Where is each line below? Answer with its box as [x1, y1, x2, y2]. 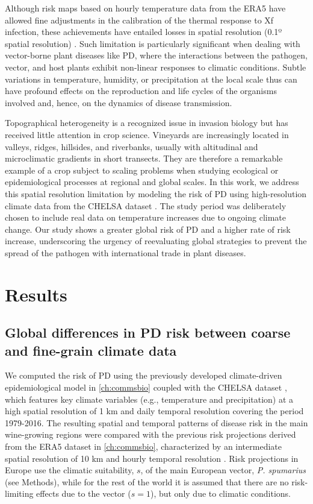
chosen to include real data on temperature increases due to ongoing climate [5, 211, 287, 224]
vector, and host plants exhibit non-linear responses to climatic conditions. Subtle [5, 60, 306, 73]
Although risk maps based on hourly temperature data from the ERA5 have [5, 2, 286, 14]
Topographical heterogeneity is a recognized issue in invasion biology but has [5, 116, 288, 129]
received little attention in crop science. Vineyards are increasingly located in [5, 128, 289, 140]
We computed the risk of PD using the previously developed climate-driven [5, 369, 282, 382]
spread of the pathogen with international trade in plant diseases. [5, 246, 246, 259]
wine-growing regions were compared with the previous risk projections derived [5, 428, 296, 441]
